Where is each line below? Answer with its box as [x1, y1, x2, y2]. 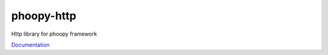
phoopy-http [11, 9, 77, 22]
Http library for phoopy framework [11, 30, 97, 37]
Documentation [11, 41, 50, 48]
